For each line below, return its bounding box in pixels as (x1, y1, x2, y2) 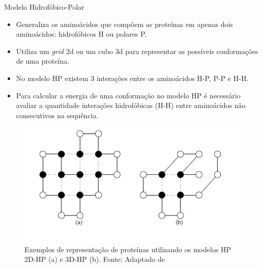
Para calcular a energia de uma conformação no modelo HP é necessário (16, 90, 241, 100)
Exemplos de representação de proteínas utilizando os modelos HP (24, 244, 231, 254)
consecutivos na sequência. (16, 110, 99, 120)
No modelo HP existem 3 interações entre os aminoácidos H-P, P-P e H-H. (16, 72, 249, 83)
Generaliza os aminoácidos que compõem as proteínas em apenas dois (16, 18, 233, 29)
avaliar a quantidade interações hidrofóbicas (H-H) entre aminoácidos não (16, 100, 246, 111)
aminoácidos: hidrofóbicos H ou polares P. (16, 29, 147, 39)
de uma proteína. (16, 56, 70, 66)
